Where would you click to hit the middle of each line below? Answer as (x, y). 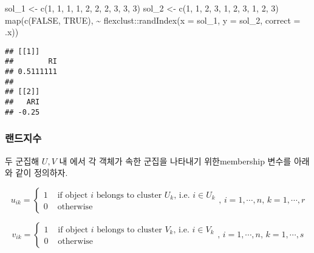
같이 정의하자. (42, 173)
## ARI (22, 102)
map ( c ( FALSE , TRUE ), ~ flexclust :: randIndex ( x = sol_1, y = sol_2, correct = (153, 20)
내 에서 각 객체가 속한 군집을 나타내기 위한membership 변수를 (175, 160)
